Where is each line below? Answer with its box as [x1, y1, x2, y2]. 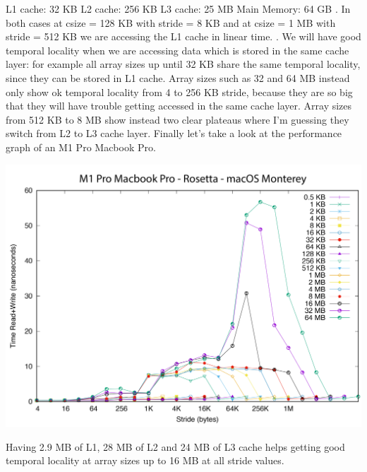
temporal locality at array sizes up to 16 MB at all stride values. [6, 453, 284, 468]
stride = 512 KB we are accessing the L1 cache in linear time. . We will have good [6, 29, 361, 44]
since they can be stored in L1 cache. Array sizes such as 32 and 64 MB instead [6, 70, 350, 85]
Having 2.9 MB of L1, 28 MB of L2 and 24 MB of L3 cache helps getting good [6, 439, 345, 454]
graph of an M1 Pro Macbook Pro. [6, 139, 156, 154]
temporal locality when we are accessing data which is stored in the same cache [6, 42, 349, 57]
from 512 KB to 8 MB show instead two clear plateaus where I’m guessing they [6, 112, 349, 126]
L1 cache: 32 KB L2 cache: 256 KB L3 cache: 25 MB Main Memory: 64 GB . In [6, 1, 351, 16]
